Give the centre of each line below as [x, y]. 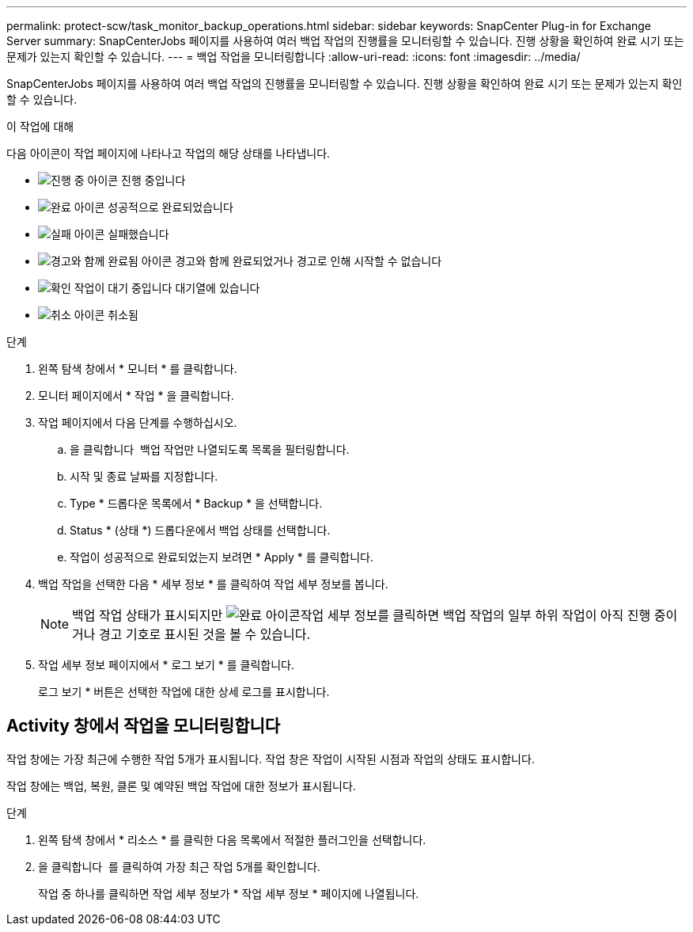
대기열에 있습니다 [218, 288]
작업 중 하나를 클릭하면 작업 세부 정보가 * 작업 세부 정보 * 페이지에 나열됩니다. [229, 893]
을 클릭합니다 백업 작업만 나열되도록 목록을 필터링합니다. [210, 449]
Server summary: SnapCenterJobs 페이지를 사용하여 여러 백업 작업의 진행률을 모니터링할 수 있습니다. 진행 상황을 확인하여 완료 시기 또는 [345, 41]
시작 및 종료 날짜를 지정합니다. [144, 476]
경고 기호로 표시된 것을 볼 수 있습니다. [205, 634]
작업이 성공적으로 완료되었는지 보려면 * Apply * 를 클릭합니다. [222, 557]
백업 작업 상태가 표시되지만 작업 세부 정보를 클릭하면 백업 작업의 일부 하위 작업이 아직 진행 [362, 615]
